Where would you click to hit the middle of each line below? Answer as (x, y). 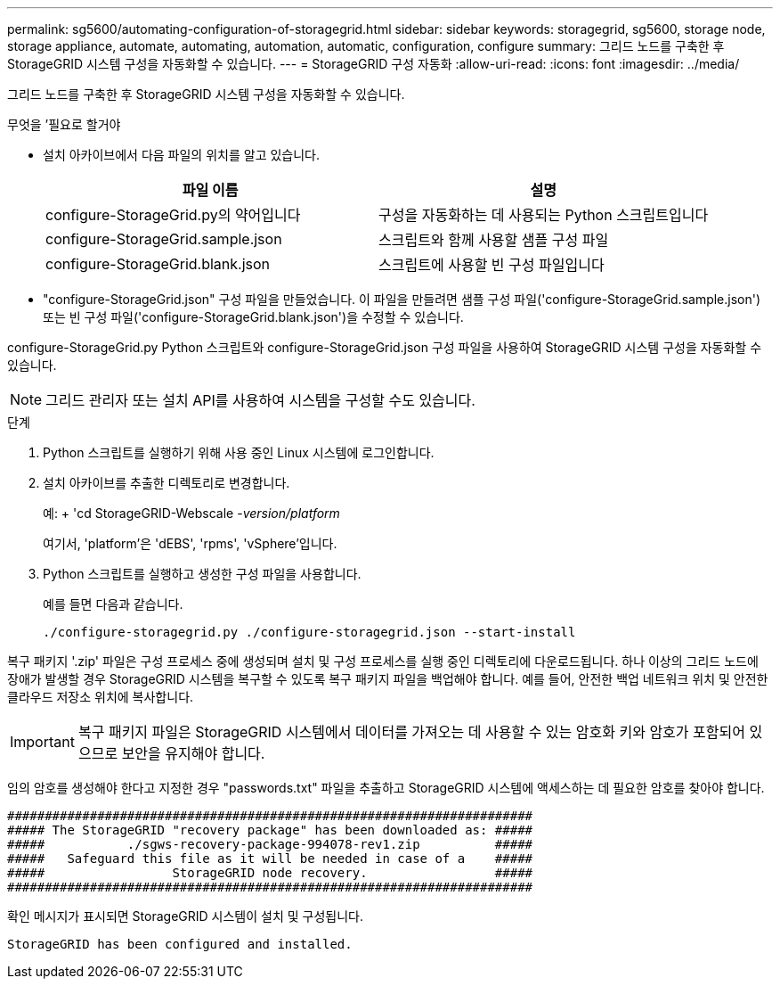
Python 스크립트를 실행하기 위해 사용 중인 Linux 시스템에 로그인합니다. (239, 452)
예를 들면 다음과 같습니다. (113, 604)
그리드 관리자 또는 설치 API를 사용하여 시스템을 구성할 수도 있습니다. (260, 400)
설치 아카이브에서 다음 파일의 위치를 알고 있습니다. (182, 155)
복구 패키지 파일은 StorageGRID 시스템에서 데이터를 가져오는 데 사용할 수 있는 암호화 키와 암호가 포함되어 (411, 732)
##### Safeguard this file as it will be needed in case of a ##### (270, 859)
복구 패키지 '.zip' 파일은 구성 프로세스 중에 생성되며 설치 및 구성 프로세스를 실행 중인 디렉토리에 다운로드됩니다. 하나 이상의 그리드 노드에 (383, 661)
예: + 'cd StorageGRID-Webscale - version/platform (191, 513)
